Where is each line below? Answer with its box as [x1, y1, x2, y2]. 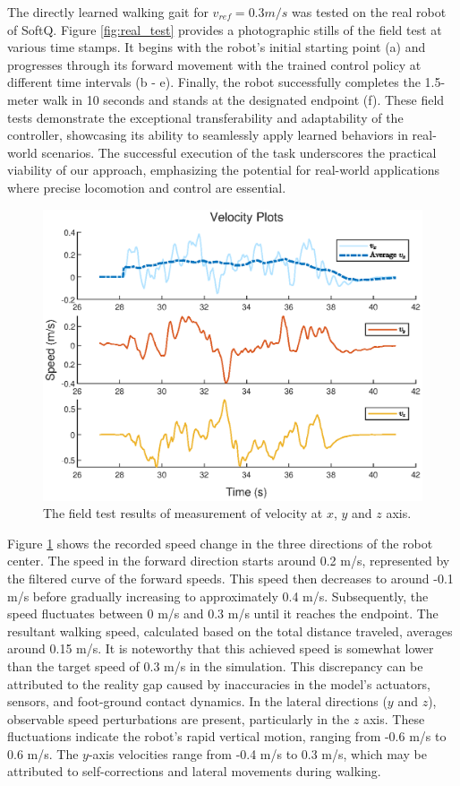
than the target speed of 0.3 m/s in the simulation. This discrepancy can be [7, 656, 423, 675]
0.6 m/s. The [7, 744, 79, 763]
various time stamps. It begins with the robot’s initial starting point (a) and [7, 38, 426, 56]
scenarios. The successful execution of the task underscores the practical [41, 143, 437, 161]
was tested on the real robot [292, 3, 447, 21]
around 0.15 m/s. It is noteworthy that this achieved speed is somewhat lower [7, 639, 434, 658]
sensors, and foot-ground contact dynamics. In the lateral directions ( [7, 692, 388, 711]
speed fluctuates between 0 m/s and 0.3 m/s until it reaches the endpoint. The [7, 604, 439, 623]
